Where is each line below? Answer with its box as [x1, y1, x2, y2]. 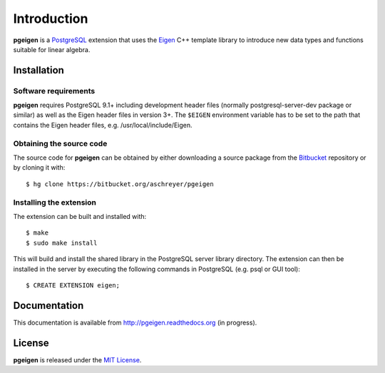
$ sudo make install [26, 239, 98, 247]
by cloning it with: [13, 163, 66, 172]
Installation [13, 64, 64, 76]
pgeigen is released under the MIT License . [13, 355, 142, 364]
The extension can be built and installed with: [13, 212, 147, 220]
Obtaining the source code [13, 138, 108, 148]
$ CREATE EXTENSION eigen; [26, 281, 120, 289]
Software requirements [13, 86, 96, 96]
